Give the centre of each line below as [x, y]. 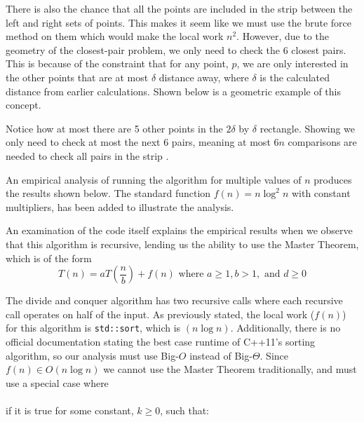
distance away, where [204, 77]
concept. [23, 105]
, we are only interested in [292, 63]
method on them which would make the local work [115, 36]
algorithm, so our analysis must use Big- [92, 355]
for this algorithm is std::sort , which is [93, 328]
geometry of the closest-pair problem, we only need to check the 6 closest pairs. [176, 49]
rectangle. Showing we [308, 128]
